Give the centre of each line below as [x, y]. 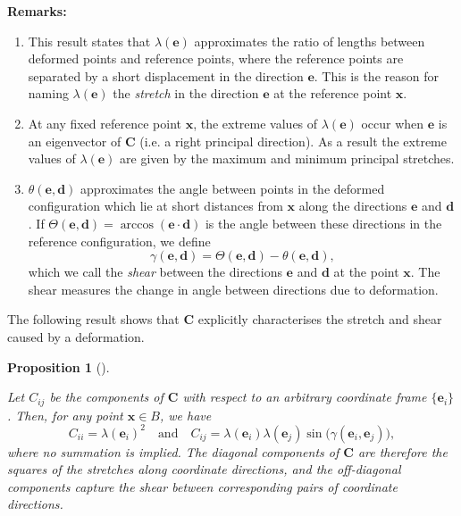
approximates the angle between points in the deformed [233, 188]
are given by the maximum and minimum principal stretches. [287, 158]
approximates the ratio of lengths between [310, 41]
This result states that [89, 41]
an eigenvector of [75, 141]
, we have [185, 415]
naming [48, 93]
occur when [393, 123]
